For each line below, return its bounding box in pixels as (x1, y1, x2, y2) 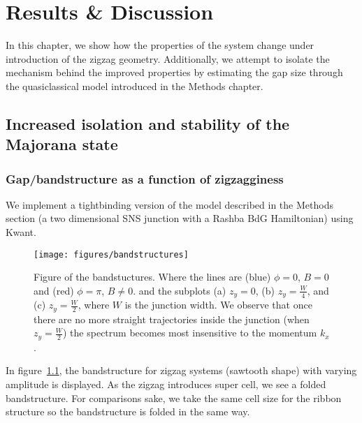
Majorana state (6, 133, 118, 155)
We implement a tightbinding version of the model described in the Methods (6, 197, 333, 211)
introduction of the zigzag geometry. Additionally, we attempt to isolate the (6, 51, 330, 66)
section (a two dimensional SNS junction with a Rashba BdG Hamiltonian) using (6, 211, 354, 225)
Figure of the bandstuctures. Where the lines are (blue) (34, 269, 271, 284)
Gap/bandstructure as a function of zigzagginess (6, 170, 284, 187)
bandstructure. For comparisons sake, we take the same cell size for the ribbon (6, 390, 342, 405)
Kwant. (6, 225, 36, 239)
